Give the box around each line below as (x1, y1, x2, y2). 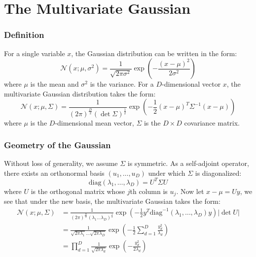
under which (148, 167, 185, 178)
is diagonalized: (195, 167, 242, 178)
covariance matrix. (184, 118, 240, 128)
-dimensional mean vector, (55, 118, 134, 128)
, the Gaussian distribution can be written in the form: (71, 48, 237, 58)
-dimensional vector (162, 79, 221, 89)
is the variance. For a (90, 79, 154, 89)
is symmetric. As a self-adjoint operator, (127, 158, 249, 168)
